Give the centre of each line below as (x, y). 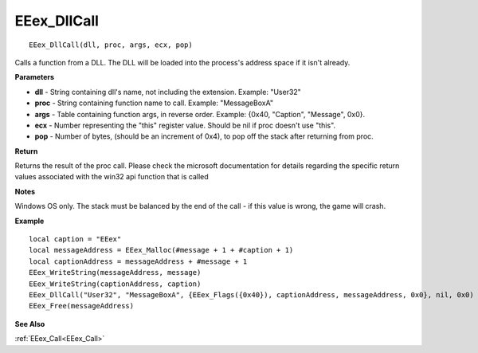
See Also (30, 324)
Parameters (35, 77)
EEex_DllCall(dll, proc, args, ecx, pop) (111, 45)
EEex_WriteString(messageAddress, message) (115, 273)
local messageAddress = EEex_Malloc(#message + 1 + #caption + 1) (161, 250)
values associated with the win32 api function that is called (112, 177)
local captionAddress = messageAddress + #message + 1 (138, 261)
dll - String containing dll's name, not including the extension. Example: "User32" (168, 92)
